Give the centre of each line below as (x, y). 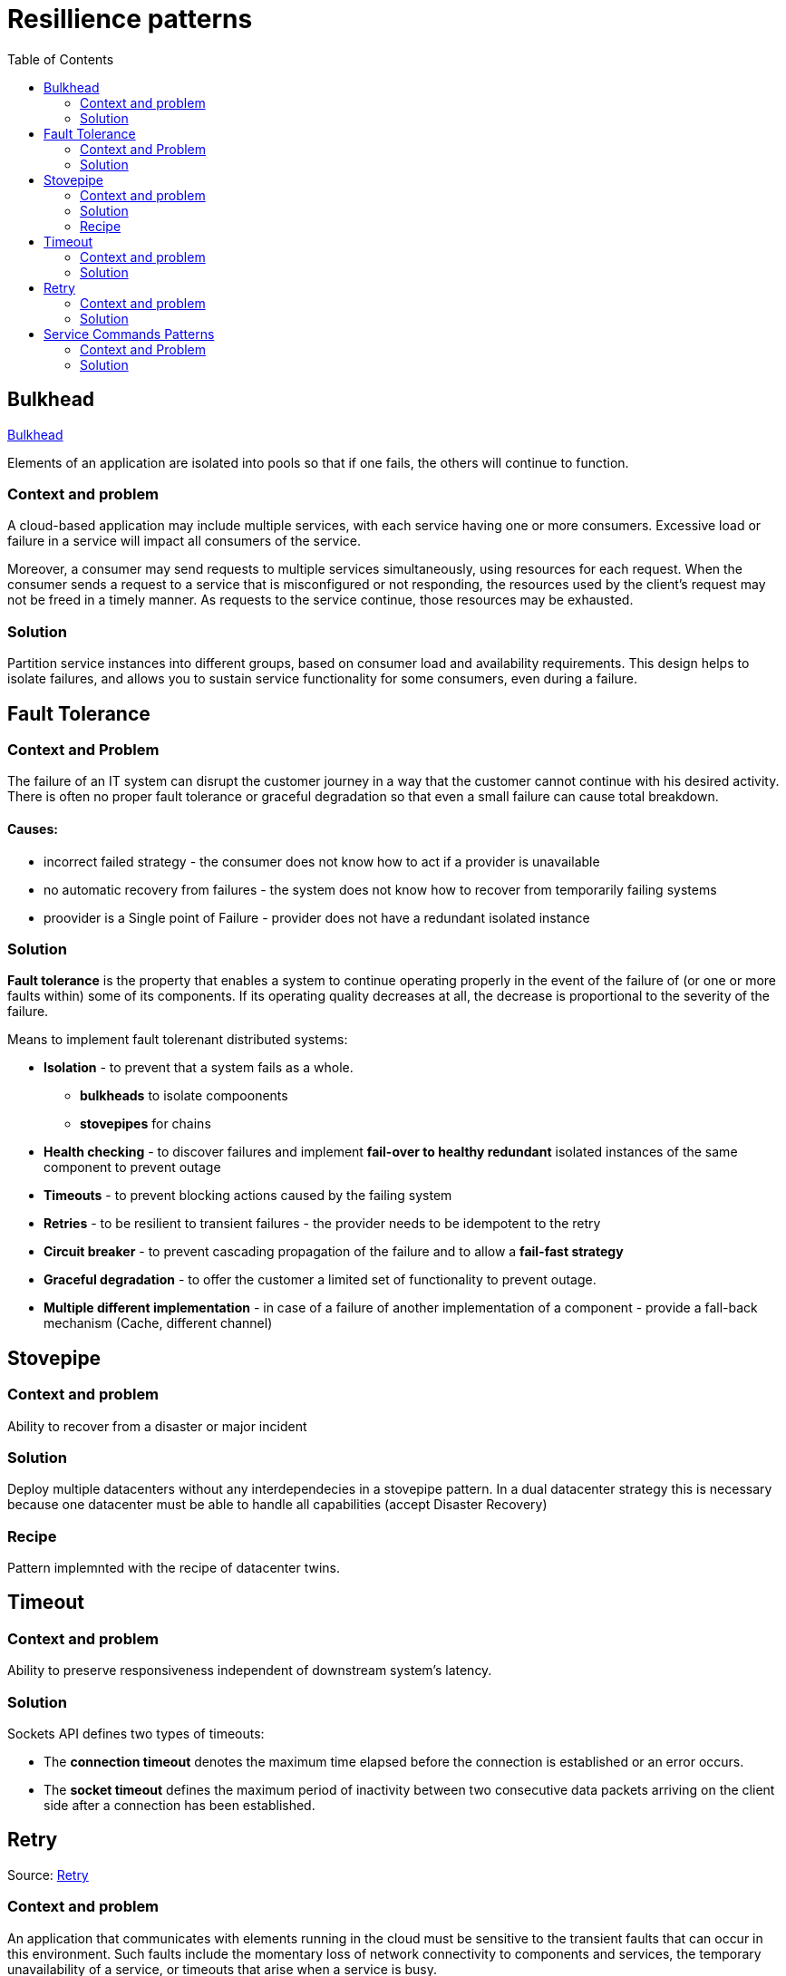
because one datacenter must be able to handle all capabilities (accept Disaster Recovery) (277, 1505)
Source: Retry (48, 1874)
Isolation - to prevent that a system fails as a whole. (199, 1068)
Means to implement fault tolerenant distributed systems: (178, 1040)
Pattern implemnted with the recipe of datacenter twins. (174, 1568)
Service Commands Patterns (129, 334)
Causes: (33, 828)
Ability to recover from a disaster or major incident (157, 1426)
